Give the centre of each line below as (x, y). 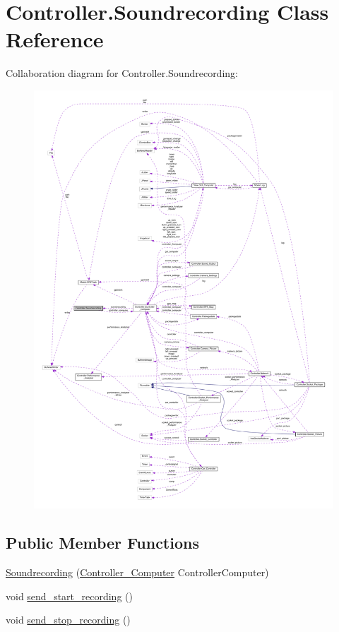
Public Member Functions (102, 543)
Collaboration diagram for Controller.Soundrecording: (122, 73)
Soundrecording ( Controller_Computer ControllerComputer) (137, 572)
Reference (55, 39)
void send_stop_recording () (68, 620)
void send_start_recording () (69, 596)
